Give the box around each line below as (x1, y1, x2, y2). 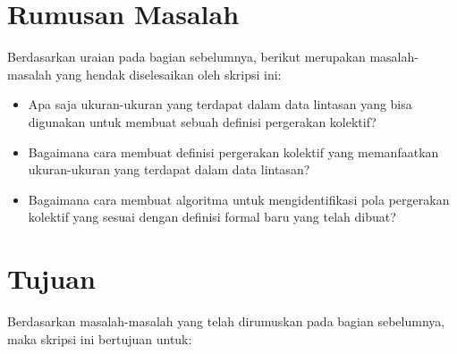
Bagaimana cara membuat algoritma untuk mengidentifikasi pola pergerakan (28, 190, 450, 208)
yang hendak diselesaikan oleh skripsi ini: (55, 64, 282, 83)
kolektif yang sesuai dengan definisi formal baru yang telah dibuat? (28, 207, 396, 226)
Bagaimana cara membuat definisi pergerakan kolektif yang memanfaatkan (28, 142, 439, 161)
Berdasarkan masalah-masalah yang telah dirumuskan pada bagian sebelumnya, (7, 312, 445, 330)
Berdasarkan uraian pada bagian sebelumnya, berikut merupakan (7, 47, 366, 66)
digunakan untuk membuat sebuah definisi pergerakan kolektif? (28, 112, 377, 131)
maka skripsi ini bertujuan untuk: (7, 329, 192, 348)
